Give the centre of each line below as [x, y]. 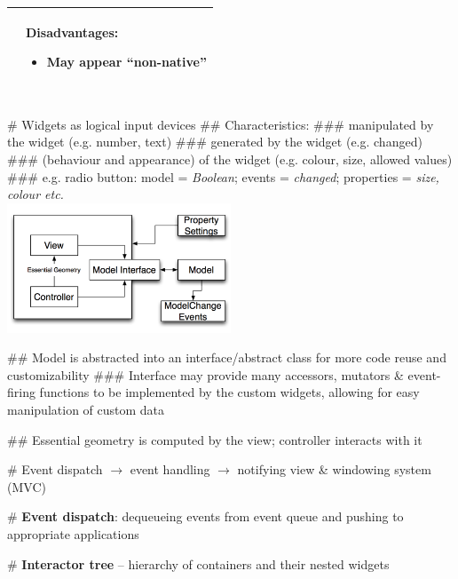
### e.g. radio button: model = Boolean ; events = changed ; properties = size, [223, 176]
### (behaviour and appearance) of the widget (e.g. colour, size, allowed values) [230, 159]
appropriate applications [73, 533]
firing [21, 392]
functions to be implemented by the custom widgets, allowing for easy [229, 392]
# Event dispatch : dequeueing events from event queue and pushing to [205, 516]
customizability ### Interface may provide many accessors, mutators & [205, 374]
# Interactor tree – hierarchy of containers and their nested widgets [198, 563]
